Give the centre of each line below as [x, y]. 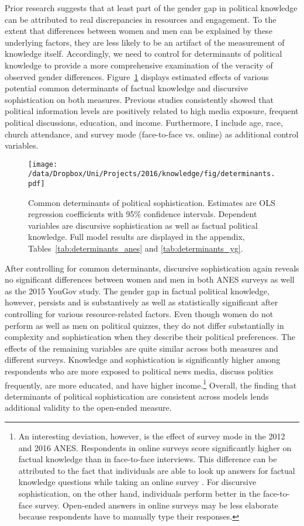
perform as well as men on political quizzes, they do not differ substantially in [144, 325]
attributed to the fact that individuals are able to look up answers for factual [157, 470]
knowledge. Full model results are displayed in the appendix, [137, 237]
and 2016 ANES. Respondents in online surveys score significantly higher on [155, 447]
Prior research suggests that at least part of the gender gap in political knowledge [151, 8]
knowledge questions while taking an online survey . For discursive [137, 482]
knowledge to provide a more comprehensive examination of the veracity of [139, 65]
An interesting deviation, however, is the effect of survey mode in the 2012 [152, 436]
